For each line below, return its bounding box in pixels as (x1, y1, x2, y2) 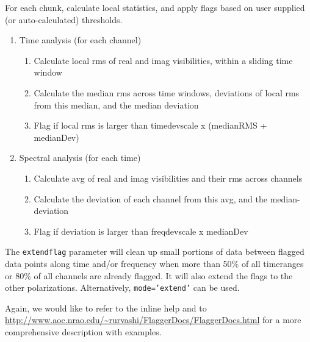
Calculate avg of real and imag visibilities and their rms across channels (34, 171, 303, 184)
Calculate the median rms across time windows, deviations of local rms (34, 86, 300, 99)
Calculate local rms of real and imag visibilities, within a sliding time (34, 54, 293, 66)
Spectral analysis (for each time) (19, 151, 141, 164)
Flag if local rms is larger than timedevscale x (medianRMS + (34, 119, 267, 132)
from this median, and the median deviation (34, 98, 199, 111)
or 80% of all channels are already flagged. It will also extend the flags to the (5, 269, 293, 282)
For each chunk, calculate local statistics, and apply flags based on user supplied (5, 1, 305, 13)
